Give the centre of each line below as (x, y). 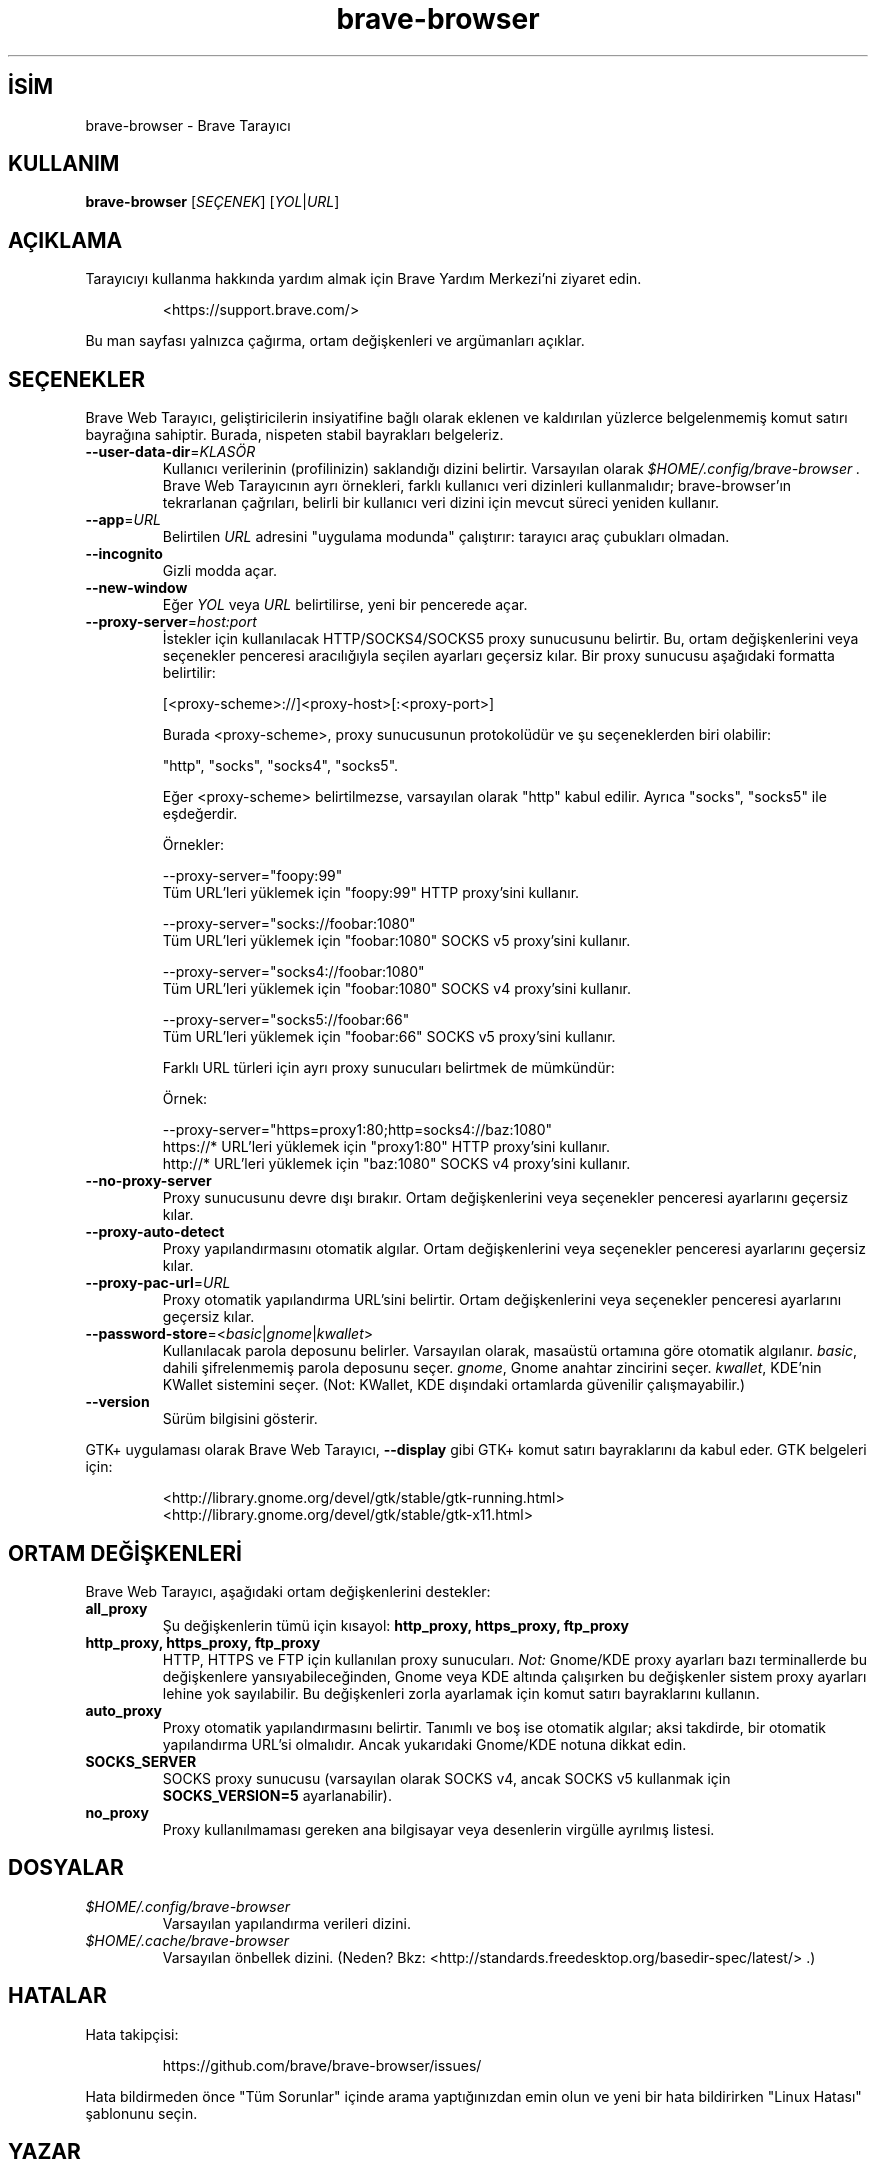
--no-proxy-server (148, 1181)
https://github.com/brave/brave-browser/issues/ (322, 2065)
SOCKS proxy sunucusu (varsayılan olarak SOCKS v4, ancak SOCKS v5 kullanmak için (446, 1778)
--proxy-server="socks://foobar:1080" (289, 924)
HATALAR (57, 1996)
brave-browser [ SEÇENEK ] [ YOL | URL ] (212, 202)
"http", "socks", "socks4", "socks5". (280, 766)
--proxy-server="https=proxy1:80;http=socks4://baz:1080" (357, 1130)
